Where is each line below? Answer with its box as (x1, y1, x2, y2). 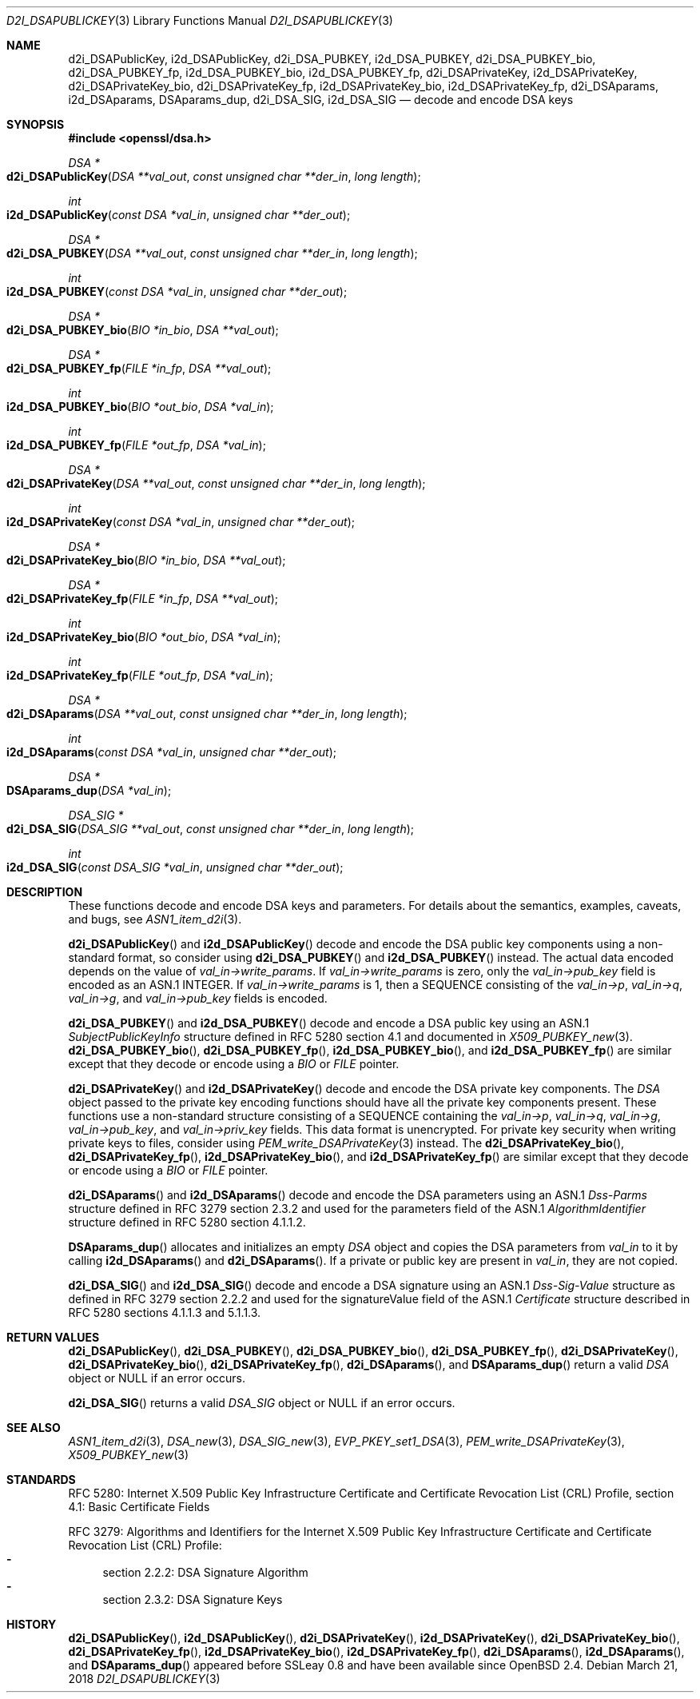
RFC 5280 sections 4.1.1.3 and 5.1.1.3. (68, 1306, 261, 1319)
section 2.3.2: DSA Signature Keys (102, 1593, 283, 1606)
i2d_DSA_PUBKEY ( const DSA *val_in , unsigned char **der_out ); (6, 285, 348, 298)
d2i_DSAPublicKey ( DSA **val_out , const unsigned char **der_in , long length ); (6, 170, 421, 183)
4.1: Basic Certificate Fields (68, 1500, 210, 1514)
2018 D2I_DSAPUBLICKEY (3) (68, 1672, 221, 1685)
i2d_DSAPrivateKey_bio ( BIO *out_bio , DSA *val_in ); (6, 630, 281, 644)
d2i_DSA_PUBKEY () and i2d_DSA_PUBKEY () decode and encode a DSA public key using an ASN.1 (68, 1016, 590, 1030)
